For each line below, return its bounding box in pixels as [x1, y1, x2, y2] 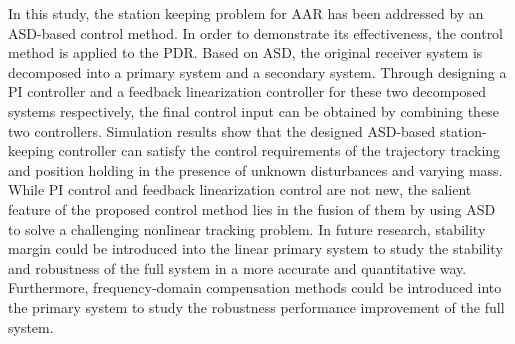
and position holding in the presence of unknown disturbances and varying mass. [8, 159, 503, 180]
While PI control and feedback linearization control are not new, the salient [8, 179, 472, 200]
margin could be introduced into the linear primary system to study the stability [8, 238, 503, 259]
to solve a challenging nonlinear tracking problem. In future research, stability [8, 218, 486, 239]
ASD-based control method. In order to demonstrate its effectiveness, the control [8, 22, 504, 43]
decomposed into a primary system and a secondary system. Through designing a [8, 61, 507, 82]
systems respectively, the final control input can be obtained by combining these [8, 100, 499, 121]
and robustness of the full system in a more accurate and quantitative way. [8, 257, 467, 278]
